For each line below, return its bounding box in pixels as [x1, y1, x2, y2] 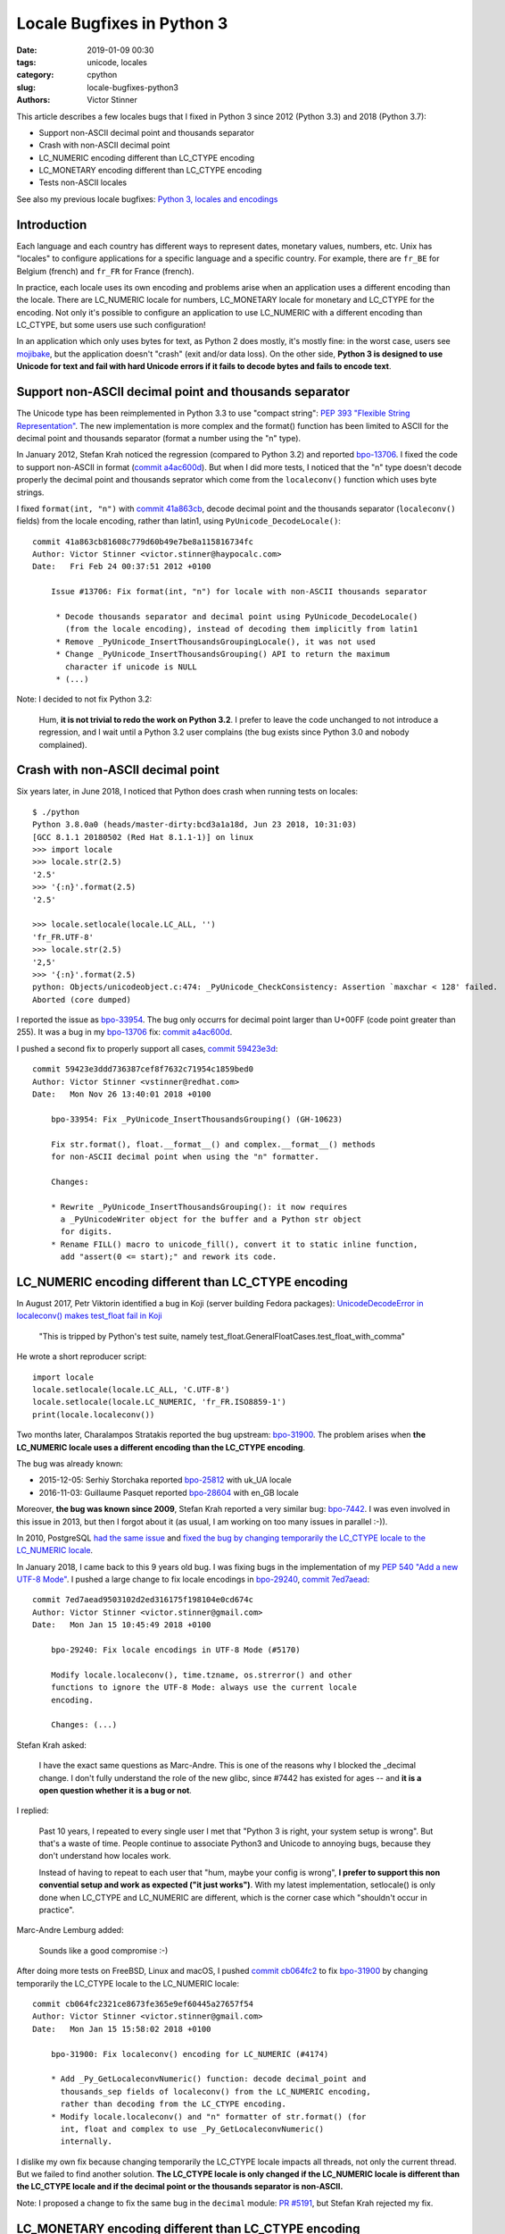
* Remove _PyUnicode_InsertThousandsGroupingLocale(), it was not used [55, 636, 377, 647]
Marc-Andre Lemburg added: [16, 1925, 124, 1936]
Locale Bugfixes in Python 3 [16, 13, 228, 33]
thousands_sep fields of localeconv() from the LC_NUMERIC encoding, [60, 2087, 371, 2096]
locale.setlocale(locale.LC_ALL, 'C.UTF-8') [32, 1384, 231, 1394]
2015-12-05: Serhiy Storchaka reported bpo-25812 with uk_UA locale [38, 1474, 292, 1485]
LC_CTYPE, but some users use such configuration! [16, 320, 206, 331]
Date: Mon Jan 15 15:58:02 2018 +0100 [32, 2024, 211, 2034]
